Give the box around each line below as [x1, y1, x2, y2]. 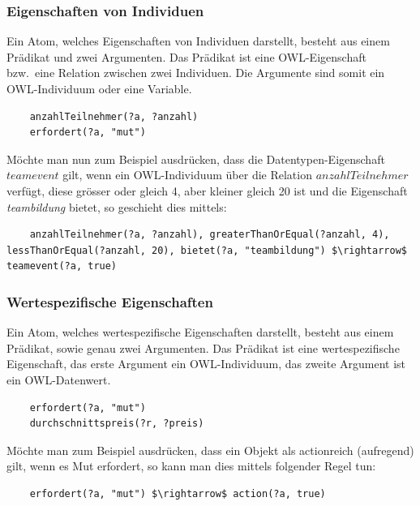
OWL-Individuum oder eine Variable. [6, 80, 192, 96]
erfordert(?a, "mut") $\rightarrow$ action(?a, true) [29, 487, 326, 500]
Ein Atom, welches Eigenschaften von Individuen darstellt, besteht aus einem [6, 32, 390, 49]
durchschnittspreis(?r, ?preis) [29, 418, 204, 430]
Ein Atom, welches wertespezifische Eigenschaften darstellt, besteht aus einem [6, 324, 394, 341]
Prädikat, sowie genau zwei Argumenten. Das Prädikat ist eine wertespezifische [6, 339, 400, 356]
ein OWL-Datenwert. [6, 371, 111, 388]
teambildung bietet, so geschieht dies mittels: [6, 198, 227, 215]
